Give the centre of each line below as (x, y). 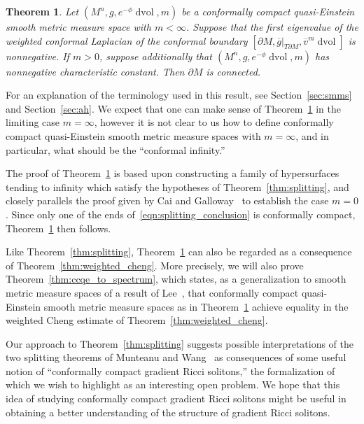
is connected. (233, 71)
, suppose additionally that (155, 56)
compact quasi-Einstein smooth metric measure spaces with (133, 135)
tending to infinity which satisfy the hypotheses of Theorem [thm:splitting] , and (177, 186)
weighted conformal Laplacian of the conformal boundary (127, 40)
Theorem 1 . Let (42, 11)
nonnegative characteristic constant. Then (95, 71)
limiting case (33, 122)
